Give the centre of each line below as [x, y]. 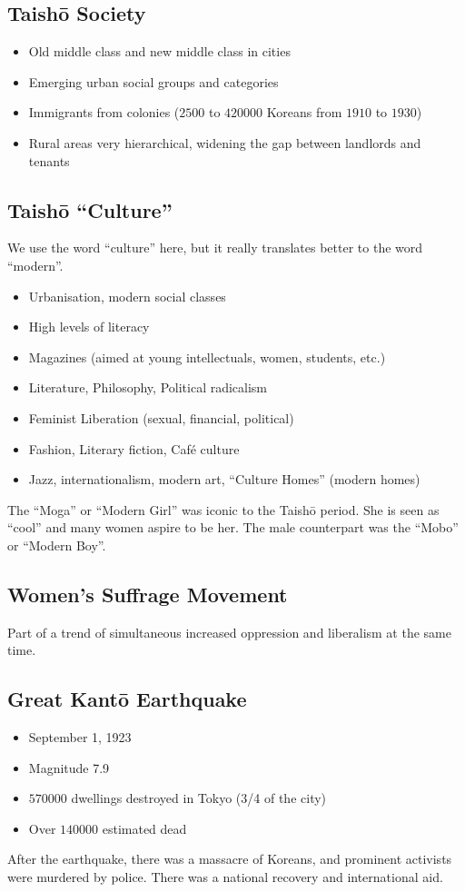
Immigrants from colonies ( [104, 112]
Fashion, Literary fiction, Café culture [134, 448]
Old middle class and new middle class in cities [159, 51]
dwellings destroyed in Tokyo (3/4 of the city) [199, 798]
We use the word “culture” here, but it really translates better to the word [215, 248]
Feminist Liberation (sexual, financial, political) [161, 417]
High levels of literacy [89, 327]
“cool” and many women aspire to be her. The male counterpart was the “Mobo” [233, 527]
